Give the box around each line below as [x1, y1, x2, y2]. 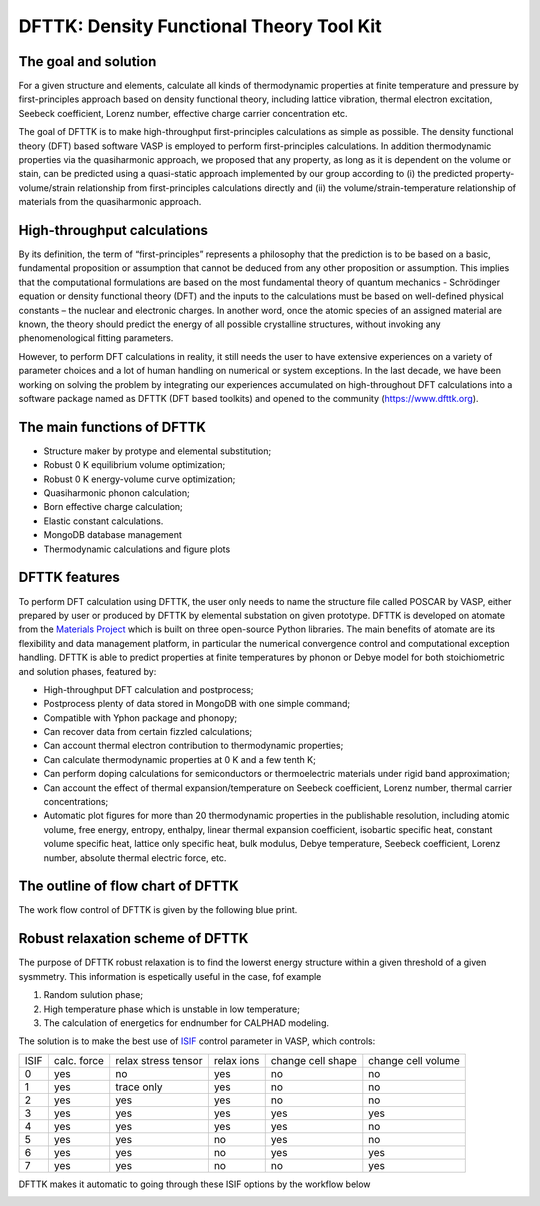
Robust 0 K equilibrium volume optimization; [43, 459, 226, 471]
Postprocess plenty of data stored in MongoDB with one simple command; [43, 698, 350, 710]
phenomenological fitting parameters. [18, 332, 174, 344]
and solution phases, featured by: [18, 665, 157, 677]
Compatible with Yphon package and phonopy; [43, 711, 238, 724]
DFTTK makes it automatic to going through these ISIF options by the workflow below [18, 1178, 371, 1190]
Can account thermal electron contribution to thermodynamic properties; [43, 740, 344, 752]
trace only [115, 1080, 163, 1094]
